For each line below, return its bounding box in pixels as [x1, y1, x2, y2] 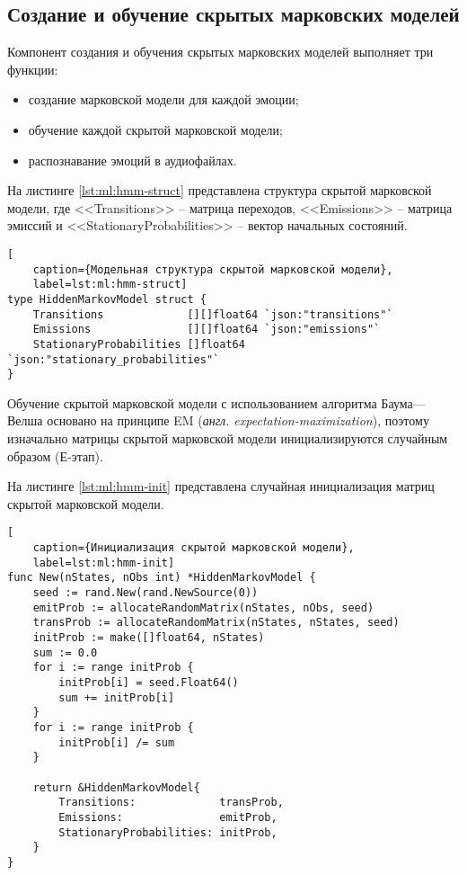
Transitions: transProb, [58, 796, 284, 809]
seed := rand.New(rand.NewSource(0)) [32, 586, 259, 600]
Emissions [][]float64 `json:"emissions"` [32, 323, 381, 336]
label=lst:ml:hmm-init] [32, 556, 175, 569]
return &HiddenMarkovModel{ [32, 781, 200, 794]
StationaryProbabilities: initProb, [58, 826, 278, 839]
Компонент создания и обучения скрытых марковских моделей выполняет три [7, 42, 434, 61]
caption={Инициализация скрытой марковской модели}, [32, 541, 355, 555]
